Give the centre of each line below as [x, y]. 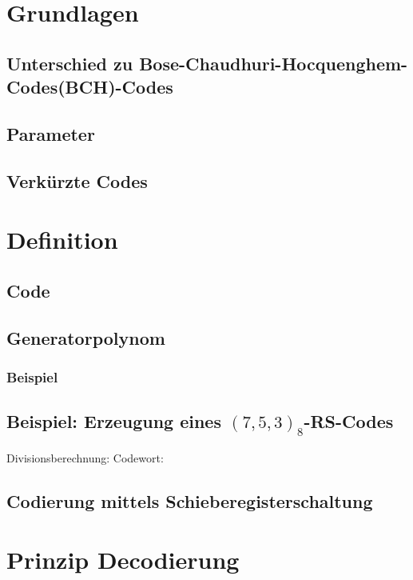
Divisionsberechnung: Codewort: [85, 457]
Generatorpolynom [86, 337]
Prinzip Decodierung [123, 560]
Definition [62, 240]
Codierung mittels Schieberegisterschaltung [190, 500]
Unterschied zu [70, 63]
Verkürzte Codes [77, 180]
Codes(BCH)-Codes [90, 87]
